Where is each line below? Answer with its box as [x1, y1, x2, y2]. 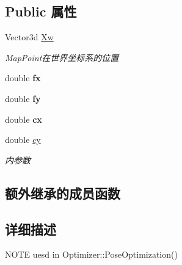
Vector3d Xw [5, 31, 54, 43]
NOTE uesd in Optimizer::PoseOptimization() [5, 248, 178, 261]
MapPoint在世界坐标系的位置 [5, 51, 119, 64]
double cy [5, 133, 41, 146]
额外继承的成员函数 [5, 183, 120, 202]
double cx [5, 112, 42, 125]
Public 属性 [5, 2, 77, 21]
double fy [5, 92, 41, 104]
